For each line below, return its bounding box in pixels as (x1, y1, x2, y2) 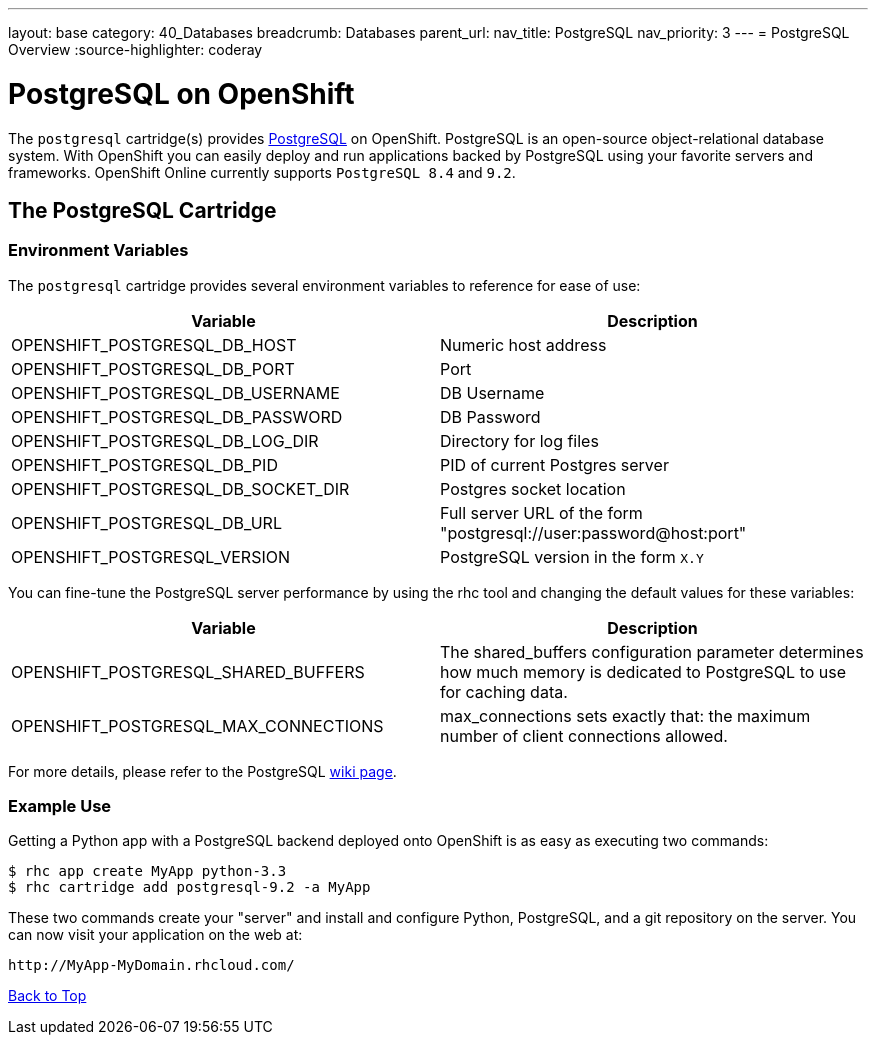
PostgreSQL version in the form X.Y (440, 546, 704, 567)
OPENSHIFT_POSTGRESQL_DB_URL (11, 512, 282, 533)
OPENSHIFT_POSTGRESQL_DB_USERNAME (11, 382, 340, 403)
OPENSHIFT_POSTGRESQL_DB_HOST (11, 334, 297, 355)
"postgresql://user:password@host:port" (440, 522, 747, 543)
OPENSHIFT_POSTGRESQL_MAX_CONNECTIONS (11, 715, 384, 736)
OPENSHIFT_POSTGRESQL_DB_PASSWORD (11, 406, 343, 427)
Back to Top (8, 987, 87, 1005)
